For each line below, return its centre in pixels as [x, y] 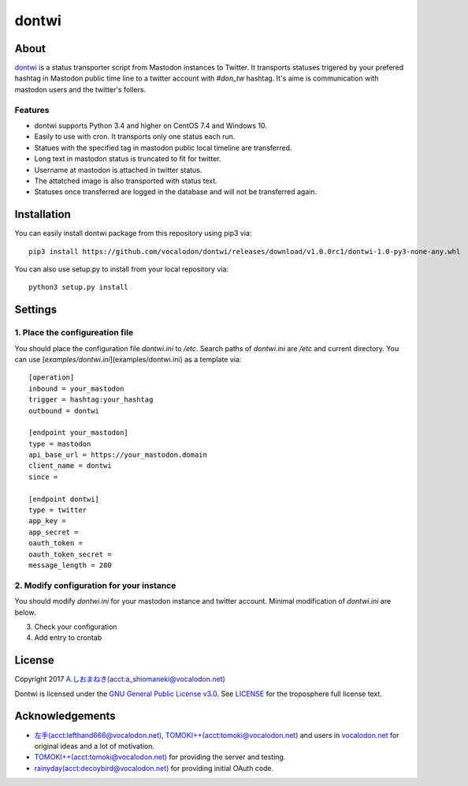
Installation [43, 214]
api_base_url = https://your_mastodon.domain [118, 455]
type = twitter [58, 510]
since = [43, 477]
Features [32, 110]
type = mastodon [60, 444]
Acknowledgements [65, 716]
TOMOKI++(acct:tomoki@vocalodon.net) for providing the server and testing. [160, 757]
